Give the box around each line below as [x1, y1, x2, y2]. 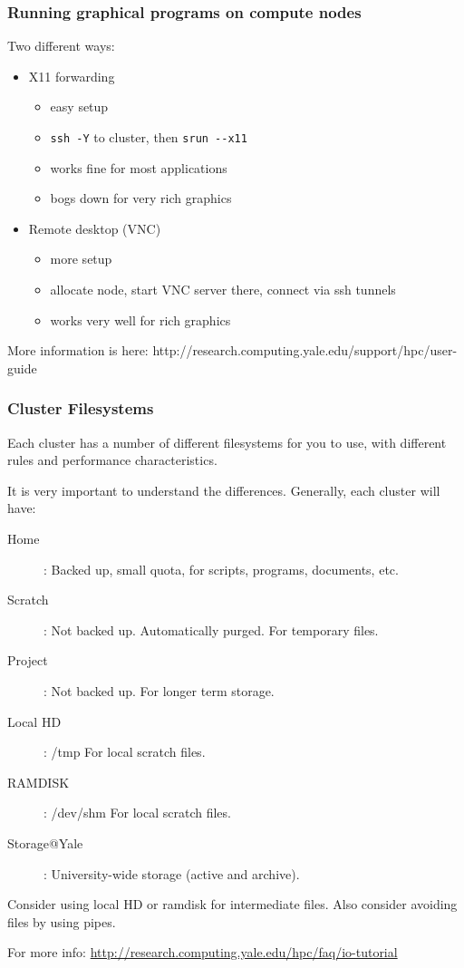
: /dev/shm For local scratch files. [43, 803, 231, 822]
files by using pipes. [7, 912, 116, 931]
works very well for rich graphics [50, 310, 231, 329]
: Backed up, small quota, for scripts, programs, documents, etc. [43, 559, 399, 578]
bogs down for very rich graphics [50, 189, 232, 208]
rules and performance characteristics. [7, 450, 217, 469]
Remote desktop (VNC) [28, 218, 161, 237]
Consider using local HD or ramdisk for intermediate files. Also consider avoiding [7, 895, 458, 914]
